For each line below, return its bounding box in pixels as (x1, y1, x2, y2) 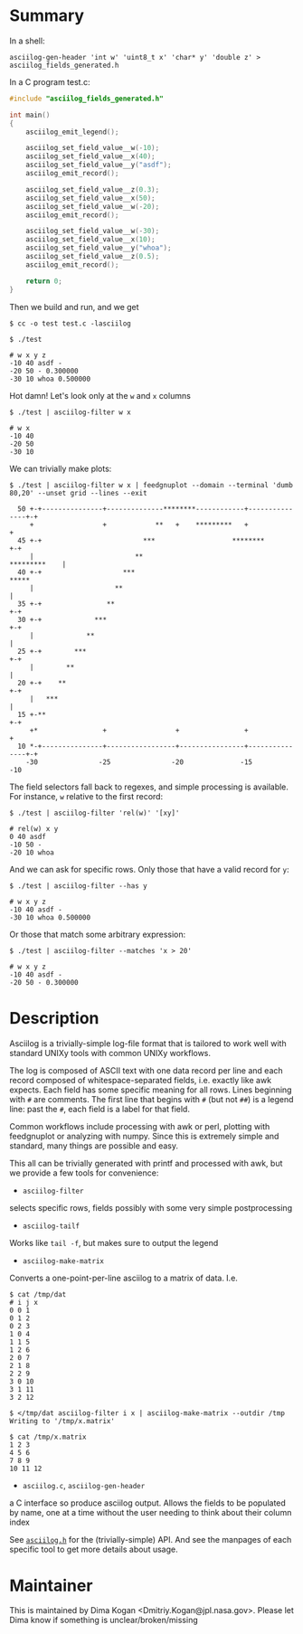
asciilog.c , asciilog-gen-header (22, 1479, 146, 1490)
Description (9, 1007, 99, 1028)
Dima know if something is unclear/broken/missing (9, 1615, 199, 1626)
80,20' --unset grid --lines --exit (9, 488, 147, 497)
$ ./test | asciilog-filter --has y (9, 881, 147, 891)
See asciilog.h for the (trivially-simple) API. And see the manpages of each (9, 1534, 292, 1544)
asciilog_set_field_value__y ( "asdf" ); (25, 160, 172, 170)
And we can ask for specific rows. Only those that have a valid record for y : (9, 864, 289, 874)
